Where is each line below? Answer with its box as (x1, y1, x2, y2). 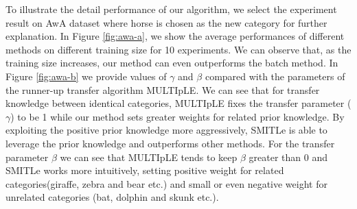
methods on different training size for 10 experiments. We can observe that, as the (5, 42, 352, 56)
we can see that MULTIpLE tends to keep (60, 149, 238, 164)
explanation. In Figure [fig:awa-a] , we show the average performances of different (5, 29, 345, 43)
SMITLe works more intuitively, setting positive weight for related (5, 163, 284, 177)
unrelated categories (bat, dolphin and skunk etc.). (5, 190, 219, 204)
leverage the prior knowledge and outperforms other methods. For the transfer (5, 136, 335, 150)
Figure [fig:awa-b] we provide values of (5, 69, 167, 83)
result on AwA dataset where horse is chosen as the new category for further (5, 15, 327, 29)
